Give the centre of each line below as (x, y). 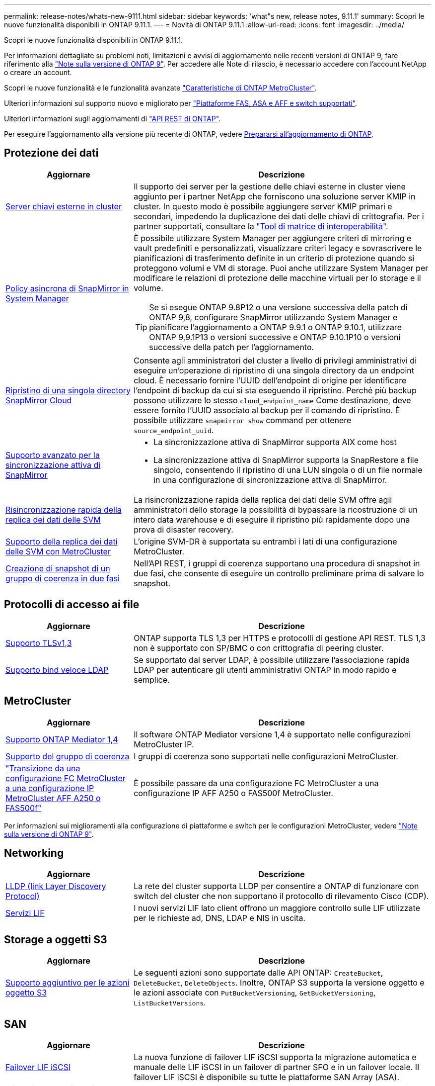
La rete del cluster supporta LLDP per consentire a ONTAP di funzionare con (276, 886)
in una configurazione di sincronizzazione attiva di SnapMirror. (270, 480)
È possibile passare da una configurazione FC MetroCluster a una (256, 783)
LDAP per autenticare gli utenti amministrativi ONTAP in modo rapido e (265, 670)
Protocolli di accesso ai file (72, 605)
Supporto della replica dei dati (62, 541)
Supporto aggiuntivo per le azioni (68, 983)
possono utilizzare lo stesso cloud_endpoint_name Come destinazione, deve (272, 400)
